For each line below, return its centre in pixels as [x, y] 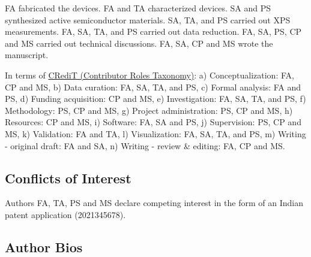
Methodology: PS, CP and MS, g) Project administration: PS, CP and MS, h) [149, 110]
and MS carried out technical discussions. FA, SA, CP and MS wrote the [139, 43]
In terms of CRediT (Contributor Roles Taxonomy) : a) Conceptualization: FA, [149, 75]
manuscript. [27, 55]
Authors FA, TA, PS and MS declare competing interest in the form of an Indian [154, 203]
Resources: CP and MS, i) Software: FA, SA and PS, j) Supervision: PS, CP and [153, 122]
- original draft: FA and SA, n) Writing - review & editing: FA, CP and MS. [145, 145]
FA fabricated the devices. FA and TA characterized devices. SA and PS [138, 8]
